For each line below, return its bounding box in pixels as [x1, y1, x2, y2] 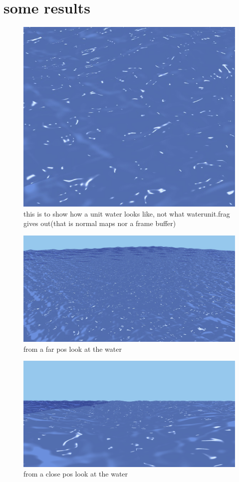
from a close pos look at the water [23, 469, 128, 479]
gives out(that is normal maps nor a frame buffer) [23, 218, 176, 229]
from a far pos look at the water [23, 343, 122, 354]
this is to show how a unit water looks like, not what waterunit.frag [23, 208, 230, 219]
